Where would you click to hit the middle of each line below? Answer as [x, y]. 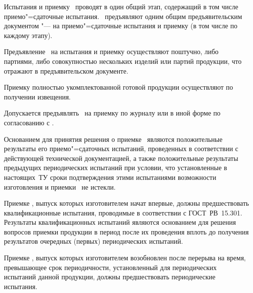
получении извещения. [37, 96]
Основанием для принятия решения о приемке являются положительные [113, 139]
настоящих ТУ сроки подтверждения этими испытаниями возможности [110, 177]
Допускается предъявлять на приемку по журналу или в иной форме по [112, 113]
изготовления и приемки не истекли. [60, 186]
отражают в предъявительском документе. [66, 70]
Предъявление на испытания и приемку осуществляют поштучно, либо [111, 51]
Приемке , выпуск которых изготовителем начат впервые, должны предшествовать [126, 203]
